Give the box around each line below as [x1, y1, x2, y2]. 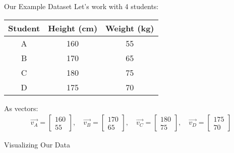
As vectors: [4, 103, 38, 113]
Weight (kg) [105, 22, 154, 34]
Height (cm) [48, 22, 98, 34]
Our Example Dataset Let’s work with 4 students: [4, 1, 159, 11]
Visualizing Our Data [4, 139, 70, 150]
